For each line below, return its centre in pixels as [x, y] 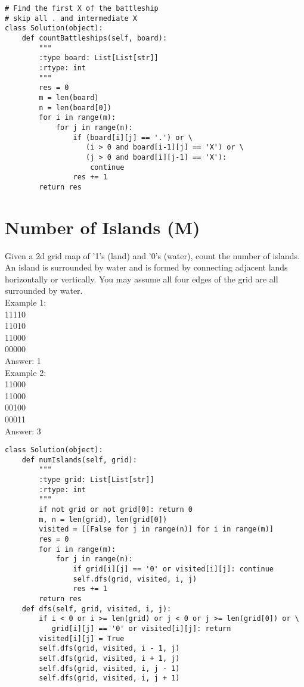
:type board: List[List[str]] [99, 58]
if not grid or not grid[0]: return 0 [116, 510]
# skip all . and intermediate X [71, 18]
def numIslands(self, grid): [79, 460]
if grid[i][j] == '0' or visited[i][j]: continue [173, 569]
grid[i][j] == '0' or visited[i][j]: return [141, 628]
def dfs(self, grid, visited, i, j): [97, 609]
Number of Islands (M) [103, 227]
